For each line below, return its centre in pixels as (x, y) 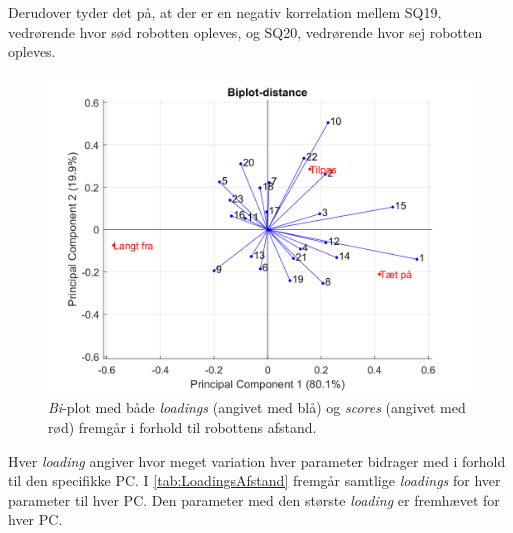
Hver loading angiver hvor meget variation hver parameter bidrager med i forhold (257, 460)
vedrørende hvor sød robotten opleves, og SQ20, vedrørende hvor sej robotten (245, 31)
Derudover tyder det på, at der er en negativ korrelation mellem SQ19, (225, 12)
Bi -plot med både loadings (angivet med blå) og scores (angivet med (257, 407)
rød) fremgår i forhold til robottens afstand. (182, 426)
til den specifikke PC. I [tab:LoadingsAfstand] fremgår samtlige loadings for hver (254, 480)
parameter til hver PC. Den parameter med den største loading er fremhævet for (254, 499)
